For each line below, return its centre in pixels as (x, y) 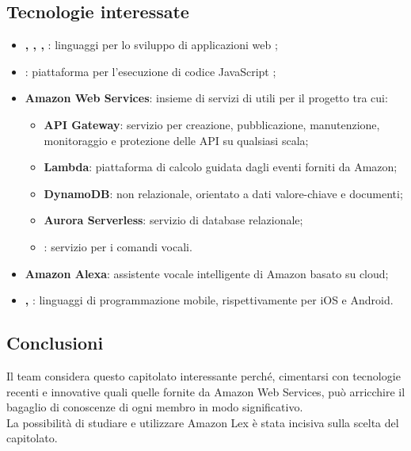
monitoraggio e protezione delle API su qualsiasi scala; (176, 140)
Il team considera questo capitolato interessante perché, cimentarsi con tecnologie (204, 375)
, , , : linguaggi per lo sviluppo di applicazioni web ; (151, 45)
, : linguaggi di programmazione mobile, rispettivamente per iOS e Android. (209, 300)
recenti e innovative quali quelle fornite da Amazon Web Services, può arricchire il (206, 391)
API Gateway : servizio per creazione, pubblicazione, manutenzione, (212, 124)
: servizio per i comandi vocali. (118, 246)
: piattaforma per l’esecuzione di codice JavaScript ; (150, 71)
